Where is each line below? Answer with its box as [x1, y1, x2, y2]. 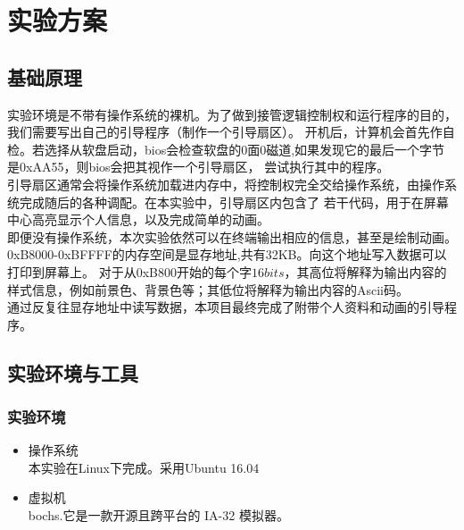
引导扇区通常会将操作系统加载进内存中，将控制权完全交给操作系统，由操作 [7, 174, 444, 193]
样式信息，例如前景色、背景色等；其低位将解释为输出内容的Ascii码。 [7, 280, 410, 299]
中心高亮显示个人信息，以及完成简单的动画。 [7, 210, 269, 229]
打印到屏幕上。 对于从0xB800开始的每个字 [7, 262, 252, 281]
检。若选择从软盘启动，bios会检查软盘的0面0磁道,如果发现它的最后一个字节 [7, 139, 445, 158]
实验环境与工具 [7, 358, 138, 386]
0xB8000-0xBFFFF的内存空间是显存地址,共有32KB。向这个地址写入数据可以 [7, 245, 447, 264]
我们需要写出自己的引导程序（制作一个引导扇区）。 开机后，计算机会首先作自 [7, 122, 455, 141]
